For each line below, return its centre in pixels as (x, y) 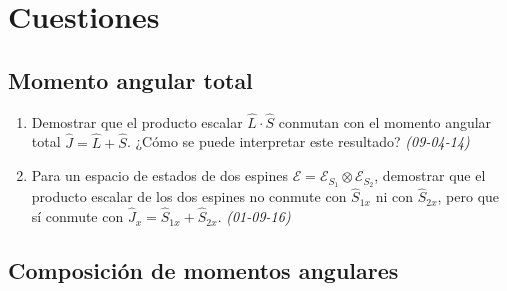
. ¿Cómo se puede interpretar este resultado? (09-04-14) (298, 141)
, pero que (468, 196)
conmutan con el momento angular (385, 121)
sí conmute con (77, 216)
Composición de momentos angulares (203, 270)
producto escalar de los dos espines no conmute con (189, 196)
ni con (394, 196)
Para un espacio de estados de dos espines (159, 175)
